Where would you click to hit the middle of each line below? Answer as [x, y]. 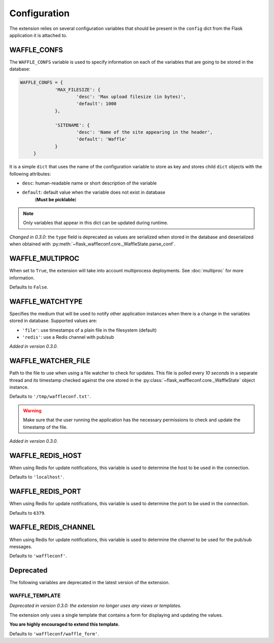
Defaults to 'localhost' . [37, 477]
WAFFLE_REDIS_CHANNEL [53, 527]
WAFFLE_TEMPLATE [35, 595]
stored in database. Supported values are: [53, 321]
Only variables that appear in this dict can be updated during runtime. [96, 223]
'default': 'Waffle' [102, 139]
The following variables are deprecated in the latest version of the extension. [90, 583]
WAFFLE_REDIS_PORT [45, 492]
